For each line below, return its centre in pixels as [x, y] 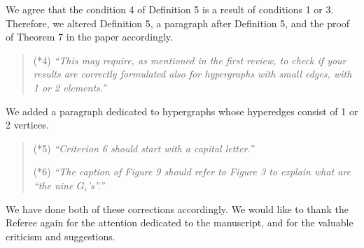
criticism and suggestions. [61, 236]
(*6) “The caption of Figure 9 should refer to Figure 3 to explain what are [192, 172]
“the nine [53, 185]
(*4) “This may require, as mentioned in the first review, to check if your [190, 60]
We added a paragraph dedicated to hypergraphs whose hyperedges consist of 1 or [182, 111]
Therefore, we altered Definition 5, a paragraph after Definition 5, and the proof [178, 23]
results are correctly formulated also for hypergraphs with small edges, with [192, 74]
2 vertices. [27, 125]
